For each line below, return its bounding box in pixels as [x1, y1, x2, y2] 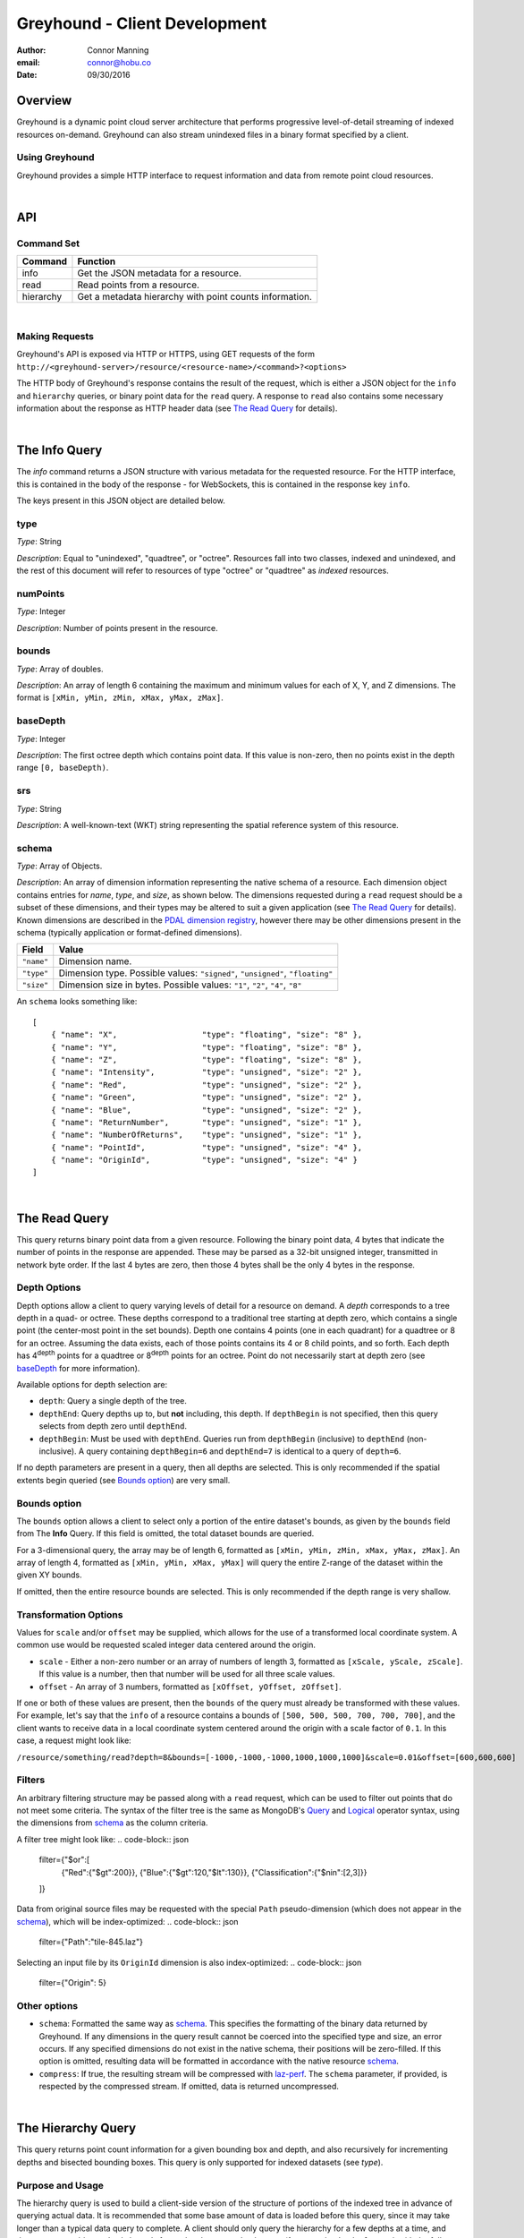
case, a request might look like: [16, 1735, 131, 1746]
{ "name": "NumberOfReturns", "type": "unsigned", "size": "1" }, [50, 1130, 363, 1140]
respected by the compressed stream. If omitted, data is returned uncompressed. [38, 2081, 340, 2092]
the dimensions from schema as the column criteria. [16, 1817, 208, 1828]
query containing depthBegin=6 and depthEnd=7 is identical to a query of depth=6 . [86, 1446, 401, 1456]
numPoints [16, 587, 65, 600]
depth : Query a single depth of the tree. [38, 1396, 188, 1406]
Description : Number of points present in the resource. [16, 622, 218, 633]
